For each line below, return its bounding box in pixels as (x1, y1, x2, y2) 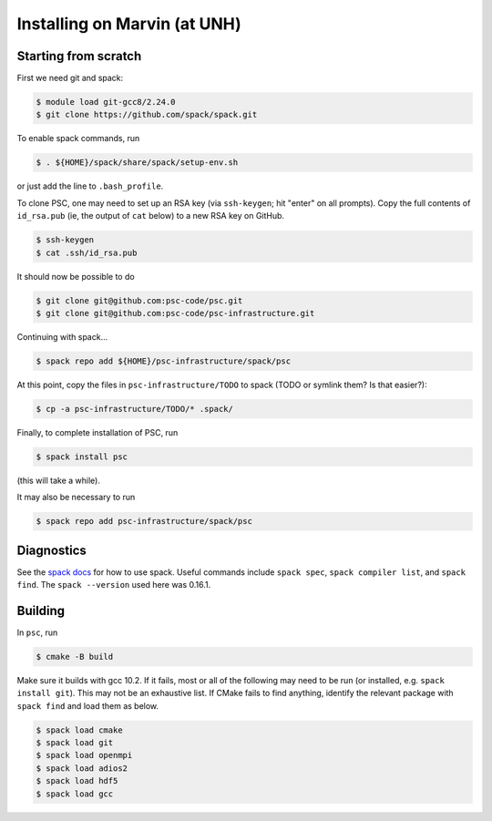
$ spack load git (36, 738, 114, 748)
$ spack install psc (36, 451, 128, 462)
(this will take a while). (16, 475, 100, 486)
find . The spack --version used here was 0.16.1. (16, 580, 211, 590)
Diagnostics (16, 542, 87, 558)
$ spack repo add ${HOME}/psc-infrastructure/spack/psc (36, 355, 292, 366)
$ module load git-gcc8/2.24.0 (36, 97, 177, 108)
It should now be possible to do (16, 271, 136, 282)
